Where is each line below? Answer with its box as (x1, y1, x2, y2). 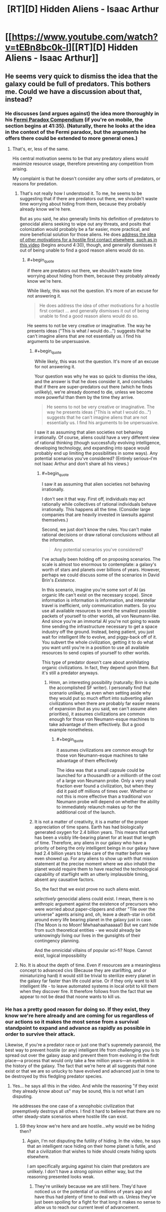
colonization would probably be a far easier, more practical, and (19, 226, 150, 232)
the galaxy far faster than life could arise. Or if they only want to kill (19, 978, 157, 984)
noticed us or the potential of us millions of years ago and (34, 1189, 152, 1195)
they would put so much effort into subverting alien (49, 695, 153, 701)
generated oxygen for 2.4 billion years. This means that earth (34, 829, 159, 835)
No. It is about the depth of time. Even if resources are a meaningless (19, 962, 161, 968)
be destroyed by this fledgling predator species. (5, 1074, 103, 1080)
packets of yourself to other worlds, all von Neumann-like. (41, 613, 160, 619)
